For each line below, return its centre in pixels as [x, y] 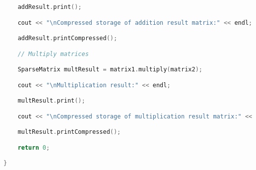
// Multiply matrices [53, 54]
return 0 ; [34, 147]
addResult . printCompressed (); [67, 38]
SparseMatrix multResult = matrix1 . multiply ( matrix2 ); [110, 70]
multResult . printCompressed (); [69, 132]
